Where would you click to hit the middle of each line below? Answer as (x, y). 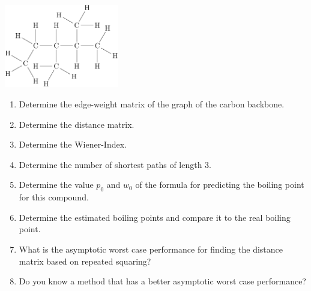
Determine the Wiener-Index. (73, 144)
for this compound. (54, 197)
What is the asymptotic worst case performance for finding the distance (151, 249)
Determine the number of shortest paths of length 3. (115, 164)
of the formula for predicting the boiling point (220, 184)
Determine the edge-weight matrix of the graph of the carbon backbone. (152, 103)
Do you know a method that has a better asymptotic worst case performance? (162, 281)
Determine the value (56, 184)
